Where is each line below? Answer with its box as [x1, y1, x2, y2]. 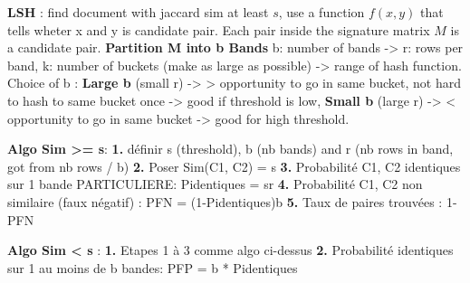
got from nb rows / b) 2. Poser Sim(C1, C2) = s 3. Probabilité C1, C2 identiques [7, 156, 461, 175]
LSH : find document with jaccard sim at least [7, 3, 269, 21]
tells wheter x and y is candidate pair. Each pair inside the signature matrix [7, 20, 430, 39]
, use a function [278, 3, 365, 21]
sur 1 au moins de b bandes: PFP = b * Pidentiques [7, 258, 298, 277]
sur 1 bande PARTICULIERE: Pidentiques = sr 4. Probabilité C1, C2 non [7, 175, 423, 193]
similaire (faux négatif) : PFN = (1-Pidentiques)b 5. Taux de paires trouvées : [7, 192, 443, 211]
